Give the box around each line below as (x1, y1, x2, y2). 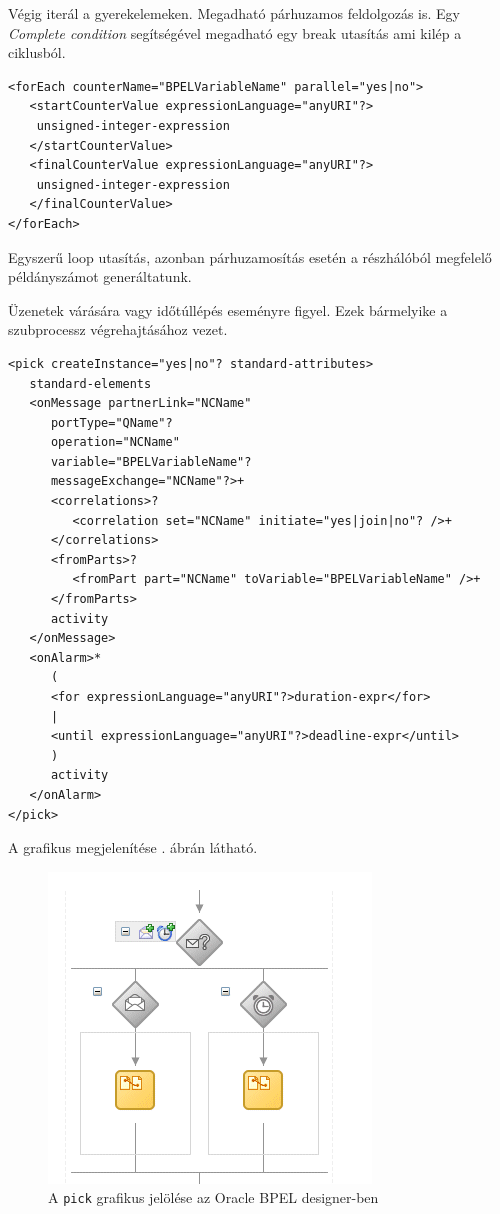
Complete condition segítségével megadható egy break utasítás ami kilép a (8, 22, 462, 43)
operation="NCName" (50, 435, 180, 450)
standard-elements (29, 376, 152, 391)
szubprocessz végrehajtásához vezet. (8, 319, 228, 340)
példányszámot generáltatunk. (8, 266, 192, 287)
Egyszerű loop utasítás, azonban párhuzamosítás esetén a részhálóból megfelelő (8, 246, 492, 267)
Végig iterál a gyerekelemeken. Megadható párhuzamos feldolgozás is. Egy (8, 3, 461, 23)
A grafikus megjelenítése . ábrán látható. (8, 837, 258, 858)
